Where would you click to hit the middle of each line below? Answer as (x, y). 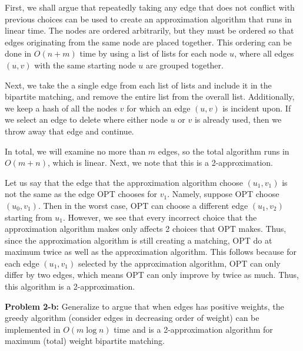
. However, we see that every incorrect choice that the (160, 217)
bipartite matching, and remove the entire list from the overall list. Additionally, (150, 96)
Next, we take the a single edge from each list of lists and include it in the (138, 85)
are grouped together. (184, 65)
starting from (29, 217)
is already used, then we (238, 119)
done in (18, 53)
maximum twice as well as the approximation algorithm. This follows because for (151, 252)
